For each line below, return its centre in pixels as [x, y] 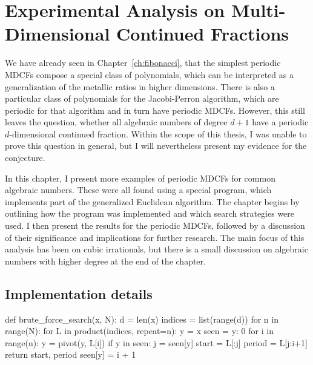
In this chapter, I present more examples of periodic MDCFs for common [140, 178]
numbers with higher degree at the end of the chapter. [105, 261]
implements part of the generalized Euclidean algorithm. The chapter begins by [152, 201]
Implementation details [79, 293]
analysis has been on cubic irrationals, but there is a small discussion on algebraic [156, 249]
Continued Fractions [203, 34]
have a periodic [280, 122]
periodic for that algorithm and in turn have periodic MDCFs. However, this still [155, 110]
